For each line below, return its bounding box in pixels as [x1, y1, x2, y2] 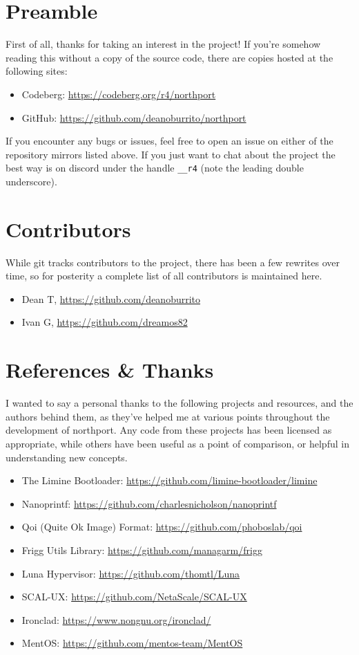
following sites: [6, 64, 68, 78]
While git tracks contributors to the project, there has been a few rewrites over [6, 255, 340, 269]
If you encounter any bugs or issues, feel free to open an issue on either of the [6, 133, 333, 148]
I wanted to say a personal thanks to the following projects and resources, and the [6, 396, 353, 410]
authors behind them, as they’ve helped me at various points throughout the [6, 409, 330, 423]
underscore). [6, 174, 57, 188]
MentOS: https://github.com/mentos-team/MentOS [21, 636, 243, 650]
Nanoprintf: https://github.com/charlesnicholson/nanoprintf [21, 496, 277, 510]
